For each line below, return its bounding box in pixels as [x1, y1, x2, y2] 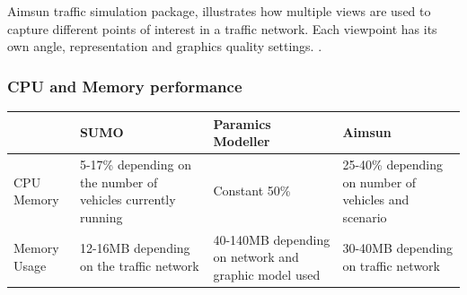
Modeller [213, 132, 270, 151]
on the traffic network [79, 256, 199, 274]
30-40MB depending [342, 239, 454, 257]
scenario [342, 207, 387, 226]
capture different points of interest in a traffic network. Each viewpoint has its [7, 19, 437, 38]
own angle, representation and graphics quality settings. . [7, 37, 322, 56]
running [79, 207, 123, 226]
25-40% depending [342, 154, 444, 173]
